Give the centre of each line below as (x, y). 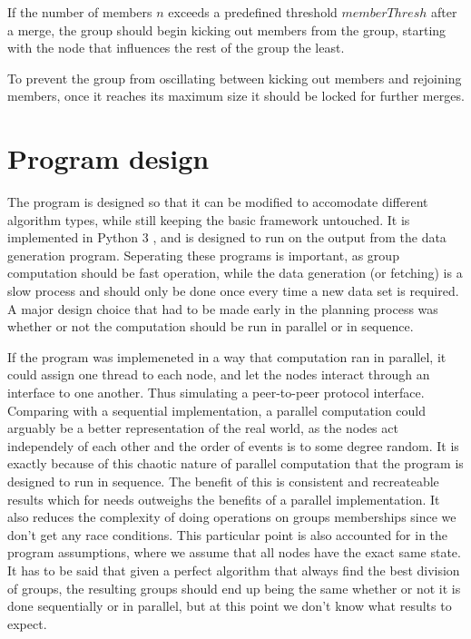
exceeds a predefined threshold (253, 12)
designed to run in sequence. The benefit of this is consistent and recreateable (223, 481)
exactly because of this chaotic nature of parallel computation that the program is (235, 463)
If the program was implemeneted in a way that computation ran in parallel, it (227, 356)
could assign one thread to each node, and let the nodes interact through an (219, 374)
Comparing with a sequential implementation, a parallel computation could (217, 410)
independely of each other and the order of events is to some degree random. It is (233, 445)
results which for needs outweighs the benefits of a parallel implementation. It (224, 499)
